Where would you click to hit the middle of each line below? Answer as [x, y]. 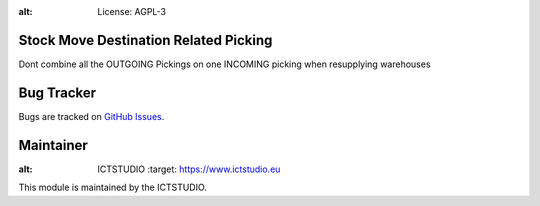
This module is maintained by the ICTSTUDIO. [112, 187]
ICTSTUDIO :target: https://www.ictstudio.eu [189, 169]
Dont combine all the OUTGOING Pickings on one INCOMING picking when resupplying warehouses [224, 64]
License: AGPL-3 [132, 11]
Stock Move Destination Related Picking [145, 40]
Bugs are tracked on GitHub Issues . [91, 116]
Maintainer [53, 145]
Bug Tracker [57, 92]
